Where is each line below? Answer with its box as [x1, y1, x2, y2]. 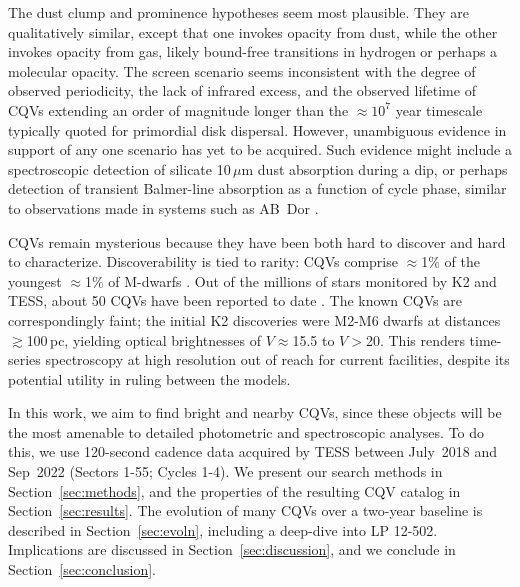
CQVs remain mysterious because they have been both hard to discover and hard [8, 231, 506, 252]
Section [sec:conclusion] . [8, 559, 156, 580]
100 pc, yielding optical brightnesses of [26, 329, 262, 350]
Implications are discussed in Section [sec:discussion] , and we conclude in [8, 539, 456, 560]
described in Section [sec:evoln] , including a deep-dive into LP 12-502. [8, 519, 438, 540]
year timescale [395, 99, 483, 120]
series [8, 349, 41, 370]
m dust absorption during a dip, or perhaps [241, 158, 508, 179]
